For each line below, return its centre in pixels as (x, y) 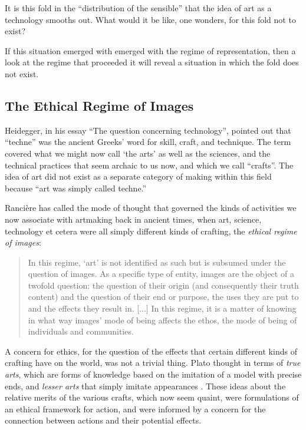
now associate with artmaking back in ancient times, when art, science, (133, 219)
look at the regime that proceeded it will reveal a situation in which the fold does (152, 62)
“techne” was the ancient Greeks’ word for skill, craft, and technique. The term (148, 142)
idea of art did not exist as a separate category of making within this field (138, 176)
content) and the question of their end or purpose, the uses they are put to (163, 297)
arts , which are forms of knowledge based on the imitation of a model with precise (153, 374)
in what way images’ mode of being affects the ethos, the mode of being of (162, 320)
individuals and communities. (81, 331)
